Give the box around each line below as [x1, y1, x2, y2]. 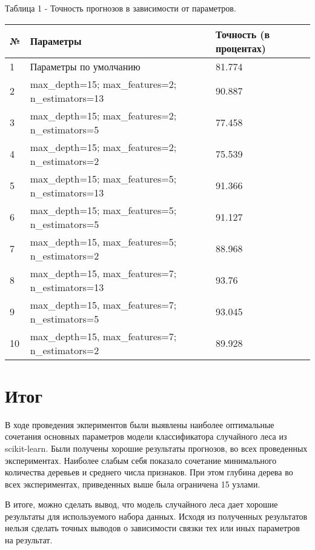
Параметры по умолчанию [30, 59, 141, 73]
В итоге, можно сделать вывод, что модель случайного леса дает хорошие [5, 498, 278, 511]
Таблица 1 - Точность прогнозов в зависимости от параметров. [5, 2, 236, 14]
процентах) [215, 41, 266, 55]
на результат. [5, 534, 53, 546]
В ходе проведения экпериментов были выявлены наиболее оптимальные [5, 418, 274, 431]
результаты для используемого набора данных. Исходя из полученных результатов [5, 509, 308, 522]
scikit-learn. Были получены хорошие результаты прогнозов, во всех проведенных [5, 441, 308, 454]
